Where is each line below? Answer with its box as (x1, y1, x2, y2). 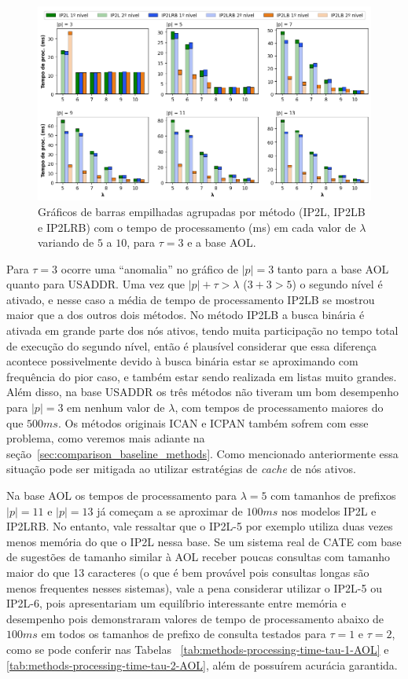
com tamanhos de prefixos (270, 487, 396, 504)
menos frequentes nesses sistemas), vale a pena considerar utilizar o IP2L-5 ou (6, 579, 382, 596)
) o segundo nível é (292, 276, 383, 292)
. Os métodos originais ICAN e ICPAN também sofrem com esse (57, 414, 369, 431)
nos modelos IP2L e (281, 502, 377, 519)
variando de (38, 234, 94, 251)
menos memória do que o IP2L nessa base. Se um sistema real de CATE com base (6, 533, 402, 549)
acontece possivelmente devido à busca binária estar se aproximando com (6, 353, 358, 369)
